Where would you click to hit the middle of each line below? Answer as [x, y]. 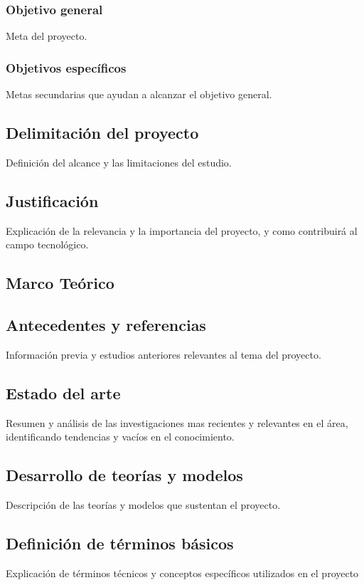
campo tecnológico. [47, 244]
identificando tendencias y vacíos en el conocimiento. [120, 437]
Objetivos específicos [66, 67]
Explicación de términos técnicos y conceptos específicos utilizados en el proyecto [182, 573]
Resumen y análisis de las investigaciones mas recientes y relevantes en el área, [177, 422]
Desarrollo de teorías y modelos [124, 475]
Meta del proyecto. [47, 36]
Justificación [52, 200]
